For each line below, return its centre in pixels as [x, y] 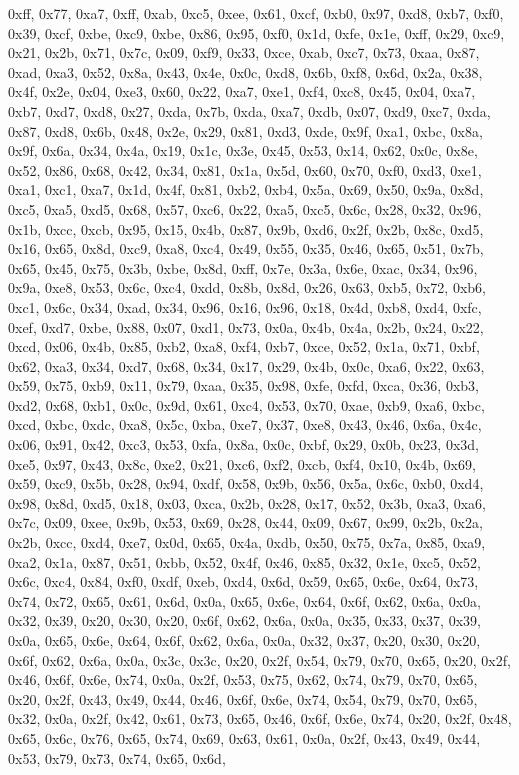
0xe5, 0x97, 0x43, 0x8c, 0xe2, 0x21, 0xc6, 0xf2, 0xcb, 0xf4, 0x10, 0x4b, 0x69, [242, 463]
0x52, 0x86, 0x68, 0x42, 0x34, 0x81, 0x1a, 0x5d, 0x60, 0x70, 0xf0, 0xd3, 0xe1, [245, 169]
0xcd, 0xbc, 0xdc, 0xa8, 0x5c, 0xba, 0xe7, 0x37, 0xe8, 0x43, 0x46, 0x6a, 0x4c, [245, 424]
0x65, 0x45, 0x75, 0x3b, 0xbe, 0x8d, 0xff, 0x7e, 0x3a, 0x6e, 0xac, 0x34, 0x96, [243, 267]
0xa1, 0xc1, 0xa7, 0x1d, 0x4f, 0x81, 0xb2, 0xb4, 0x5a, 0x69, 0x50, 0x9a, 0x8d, [246, 189]
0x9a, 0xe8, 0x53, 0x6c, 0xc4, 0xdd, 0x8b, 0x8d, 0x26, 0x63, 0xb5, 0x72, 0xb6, [247, 287]
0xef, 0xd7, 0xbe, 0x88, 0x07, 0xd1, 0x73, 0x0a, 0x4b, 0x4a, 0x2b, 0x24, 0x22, [246, 326]
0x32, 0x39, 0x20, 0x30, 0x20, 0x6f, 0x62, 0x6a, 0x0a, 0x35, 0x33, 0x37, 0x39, [244, 620]
